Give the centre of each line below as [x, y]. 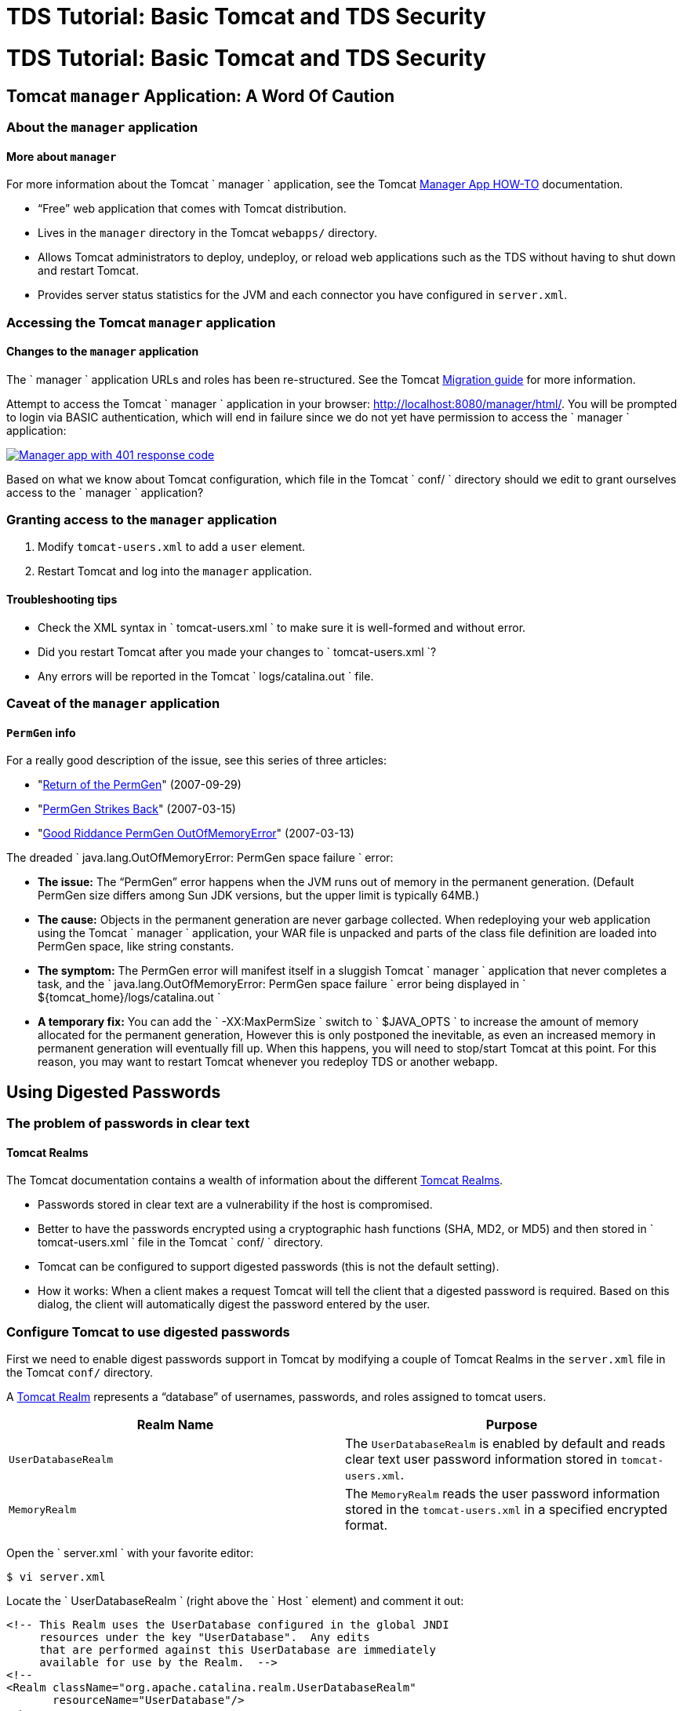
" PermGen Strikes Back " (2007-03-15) [137, 809]
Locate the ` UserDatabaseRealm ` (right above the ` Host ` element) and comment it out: [235, 1601]
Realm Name [175, 1425]
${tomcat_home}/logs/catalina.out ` [129, 998]
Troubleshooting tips [62, 600]
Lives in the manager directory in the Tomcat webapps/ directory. [208, 233]
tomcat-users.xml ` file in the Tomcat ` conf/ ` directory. [180, 1242]
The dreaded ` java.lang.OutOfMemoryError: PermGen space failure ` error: [200, 858]
